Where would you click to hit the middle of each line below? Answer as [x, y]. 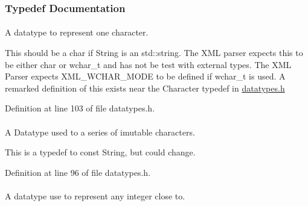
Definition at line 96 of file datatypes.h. [78, 172]
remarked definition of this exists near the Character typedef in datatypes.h [145, 88]
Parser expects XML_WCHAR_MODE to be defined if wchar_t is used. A [145, 76]
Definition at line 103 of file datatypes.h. [80, 108]
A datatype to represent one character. [77, 32]
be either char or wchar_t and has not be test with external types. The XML [148, 64]
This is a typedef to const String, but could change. [100, 152]
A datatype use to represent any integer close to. [95, 195]
